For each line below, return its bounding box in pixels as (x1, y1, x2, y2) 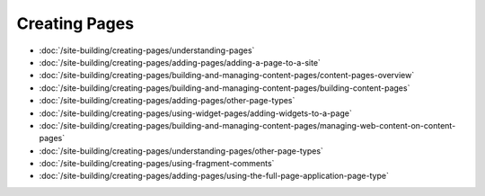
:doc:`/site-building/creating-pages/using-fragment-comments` (39, 158, 275, 169)
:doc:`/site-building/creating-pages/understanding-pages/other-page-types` (39, 145, 323, 156)
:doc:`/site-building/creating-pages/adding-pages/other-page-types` (39, 95, 295, 106)
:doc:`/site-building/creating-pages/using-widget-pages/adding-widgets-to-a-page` (39, 108, 352, 119)
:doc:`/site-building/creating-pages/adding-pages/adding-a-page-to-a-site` (39, 57, 321, 67)
